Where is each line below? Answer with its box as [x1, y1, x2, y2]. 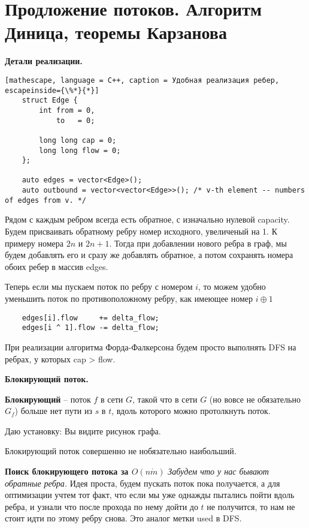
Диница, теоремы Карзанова [5, 20, 227, 44]
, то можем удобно [198, 280, 266, 293]
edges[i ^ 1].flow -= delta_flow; [22, 323, 159, 332]
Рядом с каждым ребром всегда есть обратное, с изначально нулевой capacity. [5, 213, 290, 226]
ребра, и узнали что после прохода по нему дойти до [5, 500, 198, 512]
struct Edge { [22, 96, 78, 105]
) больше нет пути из [14, 404, 92, 417]
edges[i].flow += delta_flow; [22, 313, 159, 322]
